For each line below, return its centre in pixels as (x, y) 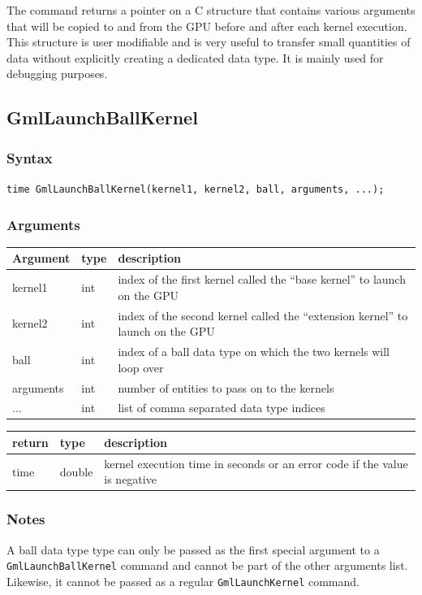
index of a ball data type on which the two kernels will (254, 352)
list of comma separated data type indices (222, 408)
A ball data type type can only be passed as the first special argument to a (193, 549)
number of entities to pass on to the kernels (226, 387)
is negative (130, 479)
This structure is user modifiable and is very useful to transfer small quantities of (209, 42)
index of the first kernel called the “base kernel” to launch (262, 279)
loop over (141, 367)
